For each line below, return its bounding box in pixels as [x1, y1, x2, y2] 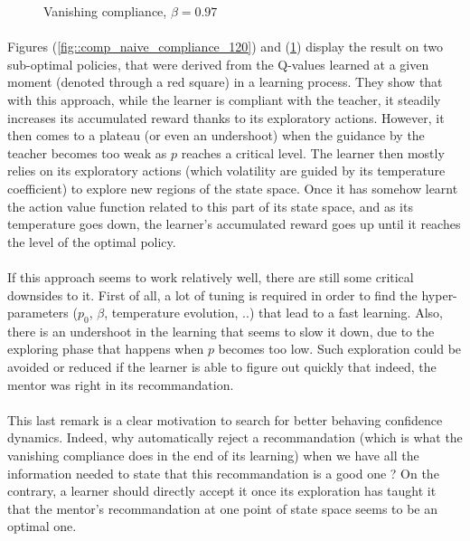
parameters [7, 303, 69, 322]
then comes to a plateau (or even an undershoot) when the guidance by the [7, 126, 425, 145]
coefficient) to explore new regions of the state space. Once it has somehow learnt [7, 178, 458, 197]
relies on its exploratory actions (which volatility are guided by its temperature [7, 161, 446, 180]
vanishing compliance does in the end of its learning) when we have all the [7, 446, 419, 465]
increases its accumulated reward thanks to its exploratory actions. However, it [7, 108, 445, 127]
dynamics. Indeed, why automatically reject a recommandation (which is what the [7, 428, 463, 447]
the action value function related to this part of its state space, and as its [7, 196, 413, 215]
